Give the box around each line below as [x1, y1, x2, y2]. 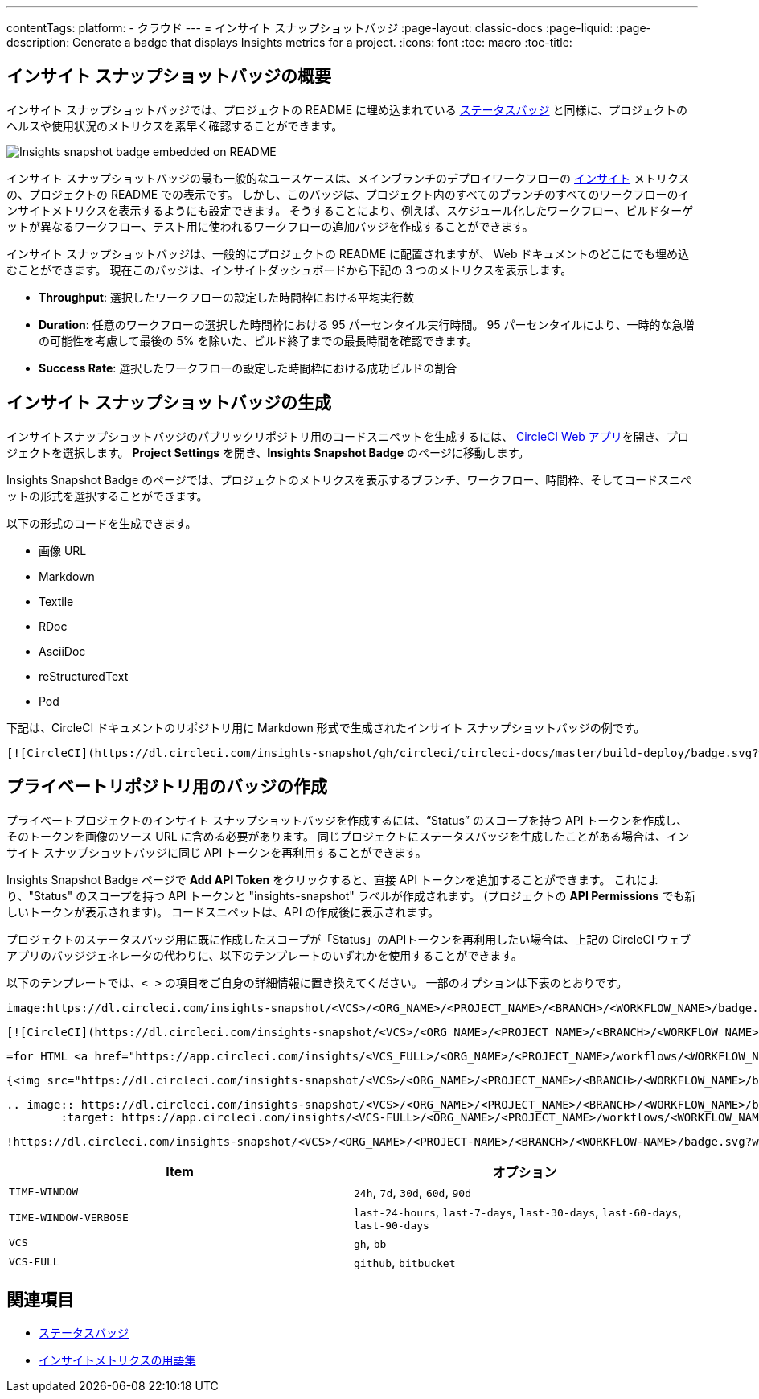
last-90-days [354, 1219, 429, 1232]
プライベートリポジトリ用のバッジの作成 [6, 776, 327, 797]
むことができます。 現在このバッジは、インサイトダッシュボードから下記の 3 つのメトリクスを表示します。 [6, 262, 572, 277]
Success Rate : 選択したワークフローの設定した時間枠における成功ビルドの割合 [39, 360, 457, 375]
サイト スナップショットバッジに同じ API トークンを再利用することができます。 [6, 845, 427, 859]
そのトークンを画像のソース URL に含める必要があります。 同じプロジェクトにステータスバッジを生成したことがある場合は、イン [6, 829, 690, 843]
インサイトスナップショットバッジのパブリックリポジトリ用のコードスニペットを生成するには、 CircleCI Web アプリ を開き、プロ [6, 429, 689, 443]
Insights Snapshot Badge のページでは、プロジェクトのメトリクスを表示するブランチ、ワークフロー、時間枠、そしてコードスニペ [6, 472, 691, 487]
